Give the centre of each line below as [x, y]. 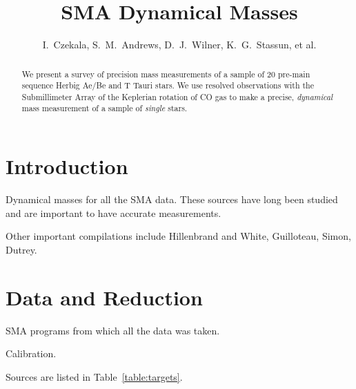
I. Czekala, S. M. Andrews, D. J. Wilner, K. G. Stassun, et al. [179, 45]
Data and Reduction [104, 297]
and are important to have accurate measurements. [113, 212]
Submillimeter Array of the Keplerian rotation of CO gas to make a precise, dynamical [177, 96]
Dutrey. [21, 249]
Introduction [67, 166]
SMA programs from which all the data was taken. [113, 330]
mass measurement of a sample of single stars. [105, 108]
